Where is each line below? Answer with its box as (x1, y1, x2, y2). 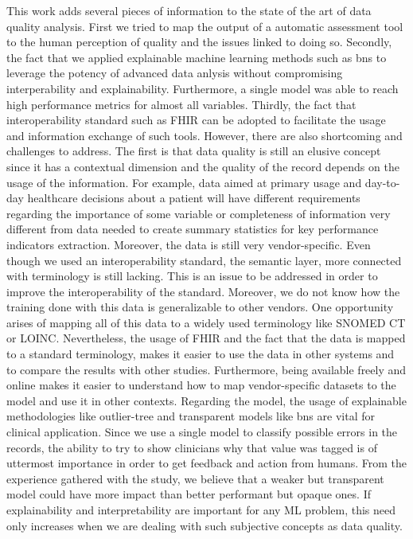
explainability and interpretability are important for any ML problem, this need (6, 502, 396, 518)
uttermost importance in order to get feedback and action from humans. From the (6, 455, 407, 471)
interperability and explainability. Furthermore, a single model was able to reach (6, 80, 399, 96)
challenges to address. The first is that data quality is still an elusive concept (6, 143, 381, 159)
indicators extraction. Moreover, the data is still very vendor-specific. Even (6, 236, 371, 252)
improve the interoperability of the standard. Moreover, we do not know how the (6, 283, 400, 299)
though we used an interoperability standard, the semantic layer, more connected (6, 252, 402, 268)
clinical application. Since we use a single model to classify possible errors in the (6, 424, 398, 440)
